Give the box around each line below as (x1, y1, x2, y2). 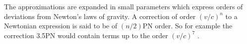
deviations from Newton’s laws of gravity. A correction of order (4, 11, 196, 21)
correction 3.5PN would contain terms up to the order (4, 30, 168, 40)
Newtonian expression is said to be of (4, 21, 118, 31)
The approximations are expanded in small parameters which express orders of (4, 1, 243, 11)
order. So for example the (155, 21, 233, 31)
